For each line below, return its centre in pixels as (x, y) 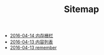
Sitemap (81, 9)
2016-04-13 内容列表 (31, 42)
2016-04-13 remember (33, 48)
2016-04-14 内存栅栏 (31, 36)
